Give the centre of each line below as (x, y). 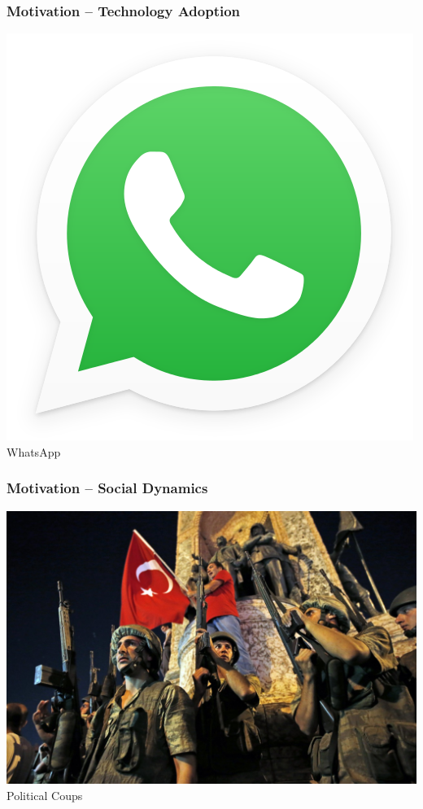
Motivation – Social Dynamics (107, 488)
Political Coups (45, 795)
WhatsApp (34, 451)
